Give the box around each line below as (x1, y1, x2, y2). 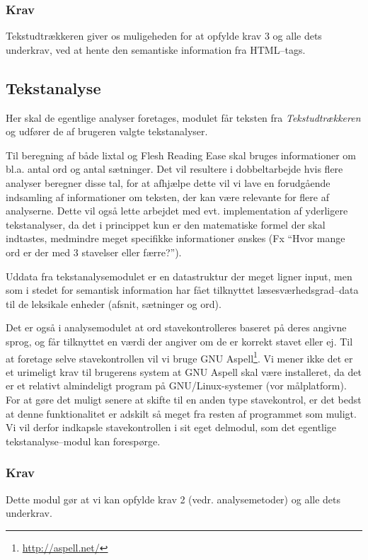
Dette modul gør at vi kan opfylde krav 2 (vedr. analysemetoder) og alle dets (6, 491, 341, 506)
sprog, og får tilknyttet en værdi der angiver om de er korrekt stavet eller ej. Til (6, 333, 353, 348)
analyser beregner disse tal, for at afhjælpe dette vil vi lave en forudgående (6, 175, 330, 190)
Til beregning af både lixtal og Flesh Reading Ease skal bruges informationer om (6, 147, 356, 162)
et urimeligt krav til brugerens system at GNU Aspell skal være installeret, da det (6, 364, 362, 379)
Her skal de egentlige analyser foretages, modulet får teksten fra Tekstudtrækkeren (6, 110, 361, 125)
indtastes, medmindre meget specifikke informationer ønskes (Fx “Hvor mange (6, 231, 345, 246)
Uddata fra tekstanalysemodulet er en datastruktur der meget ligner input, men (6, 268, 352, 283)
